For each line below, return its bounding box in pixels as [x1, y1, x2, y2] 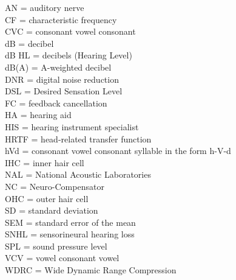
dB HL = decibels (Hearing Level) [5, 49, 132, 61]
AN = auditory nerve [5, 1, 84, 13]
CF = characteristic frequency [5, 13, 117, 26]
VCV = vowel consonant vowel [5, 251, 120, 264]
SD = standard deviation [5, 204, 98, 217]
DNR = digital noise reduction [5, 72, 119, 85]
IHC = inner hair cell [5, 156, 84, 169]
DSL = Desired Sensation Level [5, 85, 123, 97]
